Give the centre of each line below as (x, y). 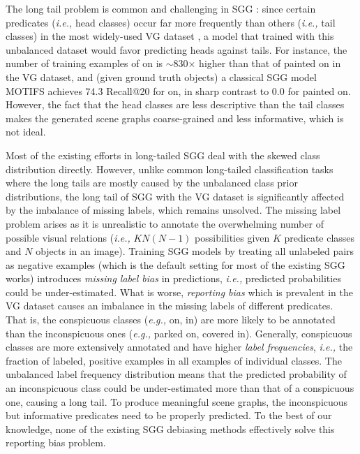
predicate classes (320, 237)
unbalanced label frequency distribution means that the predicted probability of (176, 374)
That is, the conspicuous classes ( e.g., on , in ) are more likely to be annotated (171, 320)
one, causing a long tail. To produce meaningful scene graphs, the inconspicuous (177, 401)
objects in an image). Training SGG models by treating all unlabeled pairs (195, 251)
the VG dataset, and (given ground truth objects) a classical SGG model (161, 76)
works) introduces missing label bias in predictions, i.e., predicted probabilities (173, 278)
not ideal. (26, 132)
